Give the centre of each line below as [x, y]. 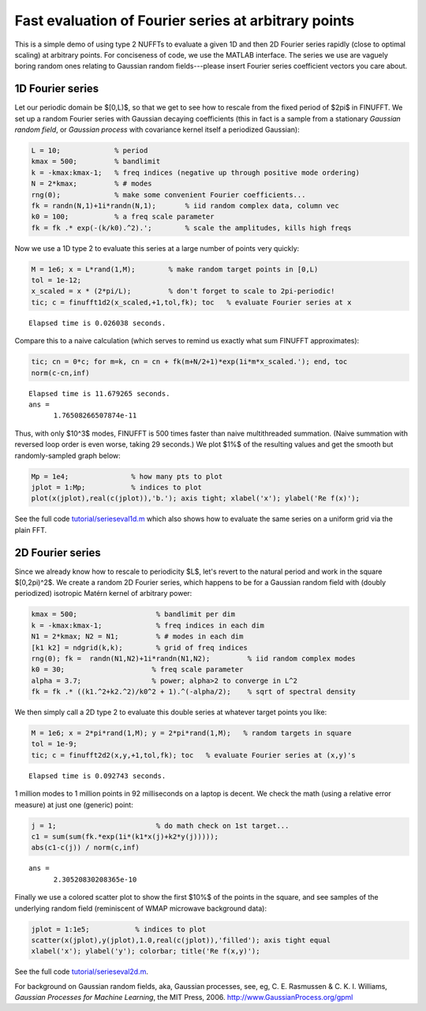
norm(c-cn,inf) [60, 373]
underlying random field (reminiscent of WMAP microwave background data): [141, 908]
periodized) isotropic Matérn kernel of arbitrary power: [103, 593]
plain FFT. [31, 530]
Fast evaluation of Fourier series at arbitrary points [185, 21]
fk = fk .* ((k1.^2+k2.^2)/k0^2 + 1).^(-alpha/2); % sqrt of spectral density [194, 692]
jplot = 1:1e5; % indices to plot [119, 929]
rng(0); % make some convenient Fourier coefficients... [168, 195]
